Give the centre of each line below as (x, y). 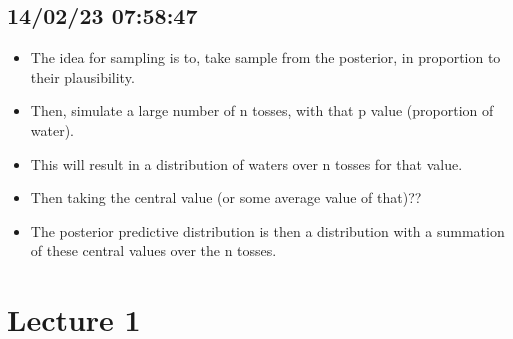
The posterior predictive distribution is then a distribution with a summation (267, 230)
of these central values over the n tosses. (153, 250)
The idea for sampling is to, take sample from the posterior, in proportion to (265, 57)
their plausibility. (82, 76)
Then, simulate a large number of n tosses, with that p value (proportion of (262, 110)
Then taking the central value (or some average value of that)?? (226, 197)
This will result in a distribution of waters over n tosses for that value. (246, 163)
